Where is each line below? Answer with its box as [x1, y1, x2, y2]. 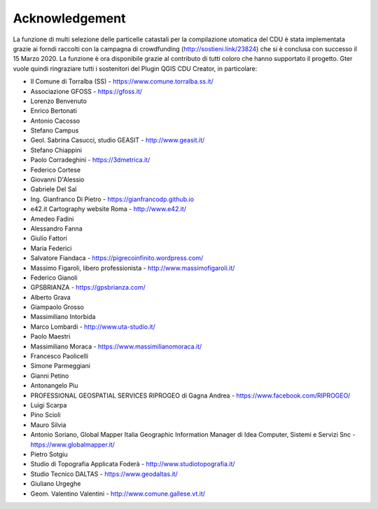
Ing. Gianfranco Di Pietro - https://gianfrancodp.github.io [30, 195, 195, 203]
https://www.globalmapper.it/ [30, 440, 115, 449]
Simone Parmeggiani [30, 362, 91, 370]
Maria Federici [30, 244, 72, 252]
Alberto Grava [30, 293, 71, 301]
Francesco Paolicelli [30, 352, 89, 360]
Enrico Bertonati [30, 107, 77, 115]
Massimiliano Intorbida [30, 313, 96, 321]
